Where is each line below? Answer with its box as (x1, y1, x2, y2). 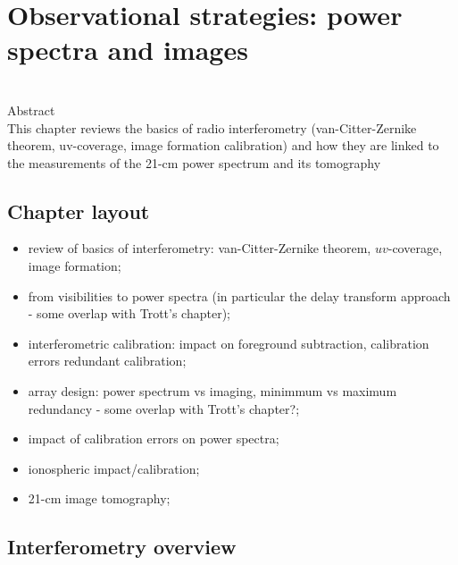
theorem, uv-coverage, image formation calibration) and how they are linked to (7, 136, 439, 155)
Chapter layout (7, 197, 150, 224)
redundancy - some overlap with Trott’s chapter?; (28, 399, 300, 417)
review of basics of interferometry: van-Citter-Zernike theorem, (28, 239, 371, 257)
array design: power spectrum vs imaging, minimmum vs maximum (28, 382, 397, 401)
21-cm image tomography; (28, 489, 171, 508)
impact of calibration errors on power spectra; (28, 429, 279, 448)
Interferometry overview (7, 533, 237, 561)
